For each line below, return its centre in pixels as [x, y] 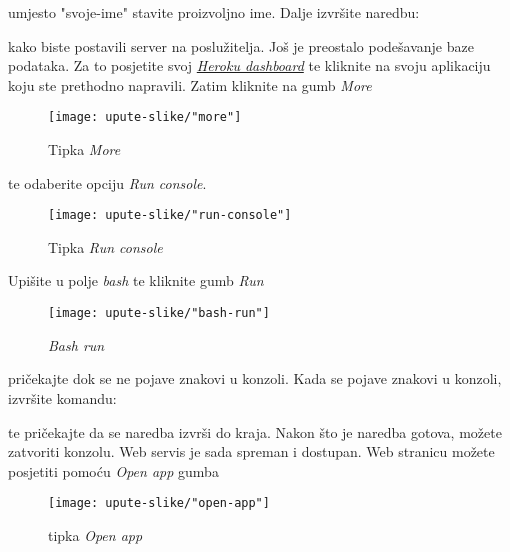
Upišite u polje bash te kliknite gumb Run [136, 280]
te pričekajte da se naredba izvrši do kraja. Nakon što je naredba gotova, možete [255, 431]
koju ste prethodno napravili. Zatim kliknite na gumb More [190, 84]
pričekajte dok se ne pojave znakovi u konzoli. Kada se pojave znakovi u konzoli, [255, 378]
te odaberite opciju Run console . [107, 182]
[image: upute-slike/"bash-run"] [159, 313]
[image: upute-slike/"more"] [145, 117]
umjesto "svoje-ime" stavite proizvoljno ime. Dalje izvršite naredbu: [214, 12]
